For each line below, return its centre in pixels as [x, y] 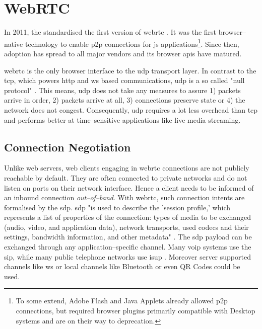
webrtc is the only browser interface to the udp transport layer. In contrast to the [130, 70]
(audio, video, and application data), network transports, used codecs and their [126, 227]
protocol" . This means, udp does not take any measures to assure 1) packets [122, 90]
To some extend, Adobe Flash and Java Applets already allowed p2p [122, 301]
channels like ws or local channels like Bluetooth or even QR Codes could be [122, 266]
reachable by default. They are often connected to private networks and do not [126, 177]
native [14, 44]
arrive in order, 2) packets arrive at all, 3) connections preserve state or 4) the [125, 100]
